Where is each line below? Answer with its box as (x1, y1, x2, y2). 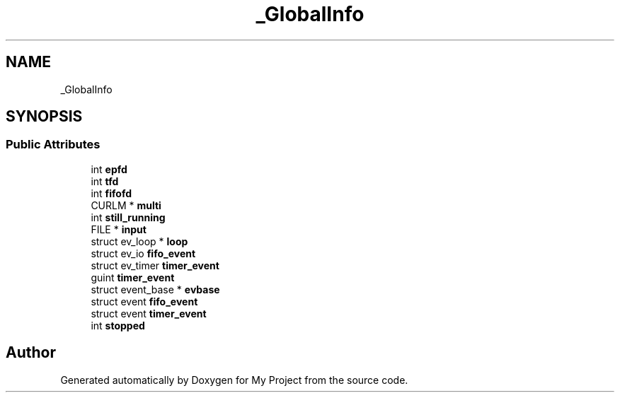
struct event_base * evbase (91, 283, 220, 295)
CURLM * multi (91, 199, 161, 211)
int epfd (91, 163, 127, 175)
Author (6, 344, 56, 362)
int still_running (91, 211, 166, 223)
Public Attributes (6, 137, 101, 152)
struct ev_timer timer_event (91, 259, 219, 271)
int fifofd (91, 187, 132, 199)
